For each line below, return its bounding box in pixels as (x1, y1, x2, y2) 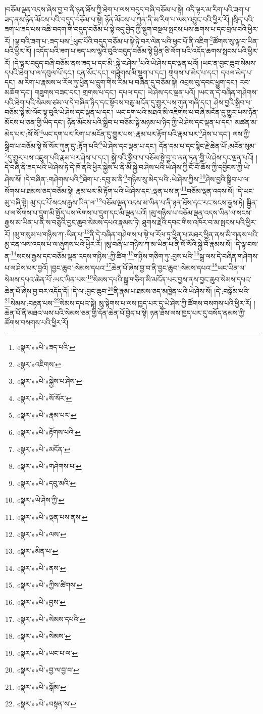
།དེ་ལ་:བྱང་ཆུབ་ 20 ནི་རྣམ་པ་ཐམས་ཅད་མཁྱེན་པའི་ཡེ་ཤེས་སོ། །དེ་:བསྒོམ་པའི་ (71, 284, 250, 296)
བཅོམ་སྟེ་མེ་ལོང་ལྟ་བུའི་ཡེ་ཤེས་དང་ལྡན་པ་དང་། (5, 107, 114, 117)
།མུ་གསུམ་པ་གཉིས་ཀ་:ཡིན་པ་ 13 (13, 227, 90, 239)
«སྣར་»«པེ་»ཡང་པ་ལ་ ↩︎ (16, 647, 78, 658)
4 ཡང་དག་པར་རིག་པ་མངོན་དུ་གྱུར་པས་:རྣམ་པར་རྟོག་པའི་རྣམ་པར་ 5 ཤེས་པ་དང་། (40, 127, 230, 139)
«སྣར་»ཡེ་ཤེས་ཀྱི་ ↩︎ (16, 495, 65, 505)
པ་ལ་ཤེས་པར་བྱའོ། (5, 262, 48, 273)
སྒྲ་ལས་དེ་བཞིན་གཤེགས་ (199, 250, 259, 261)
